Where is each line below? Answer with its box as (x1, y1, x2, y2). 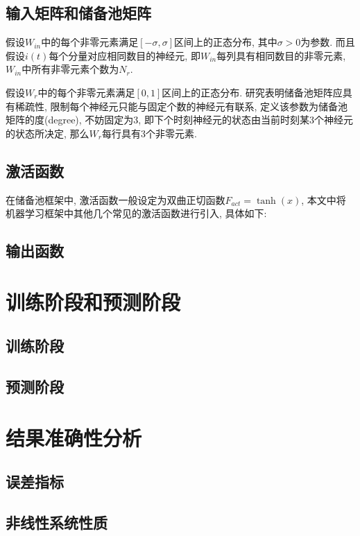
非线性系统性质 (6, 512, 108, 533)
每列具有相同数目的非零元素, (216, 48, 346, 62)
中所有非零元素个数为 (22, 62, 119, 76)
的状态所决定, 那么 (6, 126, 89, 140)
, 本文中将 (301, 192, 346, 207)
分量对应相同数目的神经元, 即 (68, 48, 200, 62)
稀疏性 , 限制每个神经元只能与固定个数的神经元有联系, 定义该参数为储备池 (15, 98, 348, 113)
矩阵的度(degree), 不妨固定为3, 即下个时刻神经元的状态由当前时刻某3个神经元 (6, 112, 353, 127)
